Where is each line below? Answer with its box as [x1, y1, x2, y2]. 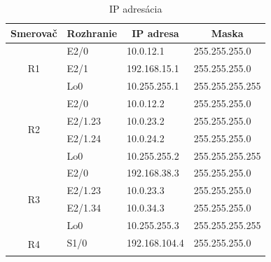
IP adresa [132, 25, 179, 40]
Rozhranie [67, 25, 118, 40]
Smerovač [11, 25, 57, 40]
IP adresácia [109, 1, 162, 15]
